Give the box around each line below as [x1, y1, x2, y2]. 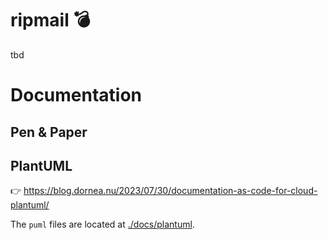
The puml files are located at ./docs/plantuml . [10, 218, 195, 231]
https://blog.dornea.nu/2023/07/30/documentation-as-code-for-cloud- [23, 185, 318, 197]
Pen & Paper [10, 123, 88, 141]
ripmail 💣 [10, 9, 91, 32]
